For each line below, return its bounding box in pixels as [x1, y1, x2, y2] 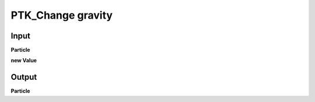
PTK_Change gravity [10, 9, 113, 22]
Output [10, 72, 37, 82]
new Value [10, 57, 37, 64]
